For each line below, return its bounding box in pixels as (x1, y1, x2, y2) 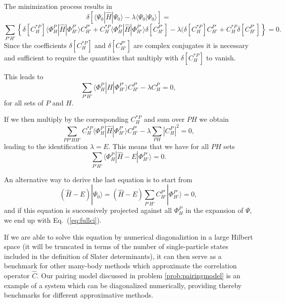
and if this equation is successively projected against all (4, 205, 172, 215)
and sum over (143, 114, 185, 124)
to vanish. (206, 52, 236, 62)
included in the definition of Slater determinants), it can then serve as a (4, 251, 222, 261)
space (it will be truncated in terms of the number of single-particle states (4, 241, 229, 252)
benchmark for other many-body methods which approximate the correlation (4, 260, 237, 271)
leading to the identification (4, 141, 88, 151)
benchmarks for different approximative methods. (4, 290, 153, 300)
